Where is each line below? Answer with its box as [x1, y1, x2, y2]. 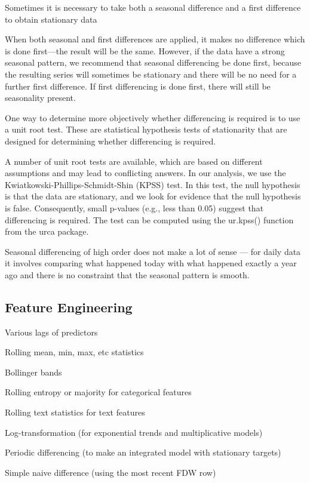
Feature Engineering [5, 297, 133, 316]
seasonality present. [5, 91, 76, 104]
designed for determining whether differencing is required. [5, 134, 216, 147]
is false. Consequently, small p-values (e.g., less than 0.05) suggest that [5, 201, 264, 214]
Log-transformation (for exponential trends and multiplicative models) [5, 426, 263, 438]
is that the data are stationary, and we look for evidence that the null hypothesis [5, 190, 301, 202]
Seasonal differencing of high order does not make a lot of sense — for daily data [5, 245, 301, 257]
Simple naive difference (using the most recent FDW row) [5, 466, 216, 478]
